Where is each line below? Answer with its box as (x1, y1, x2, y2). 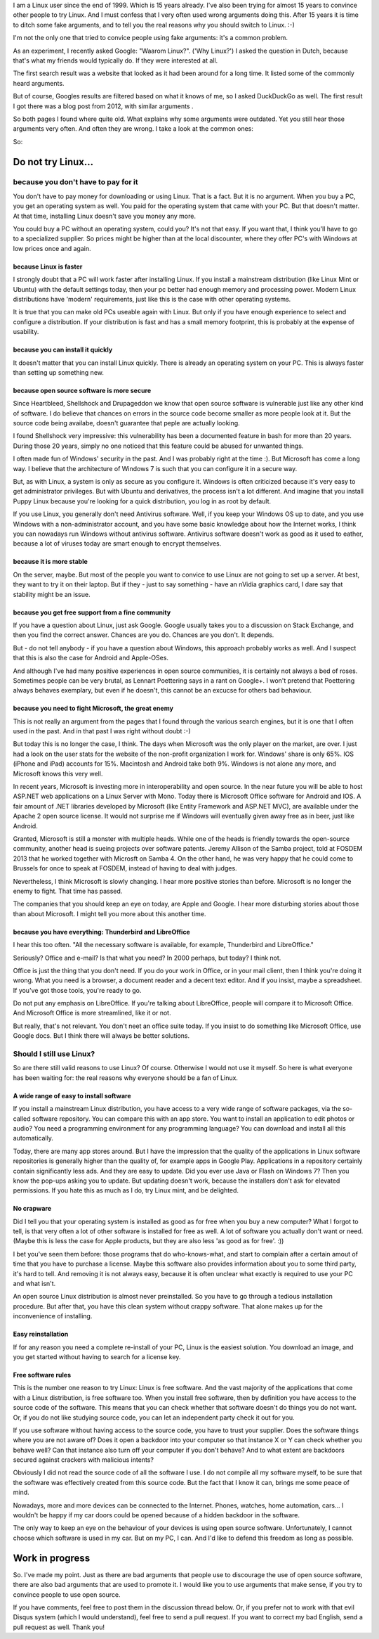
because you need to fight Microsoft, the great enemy (13, 704, 173, 713)
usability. (13, 328, 39, 336)
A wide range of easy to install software (13, 1091, 131, 1100)
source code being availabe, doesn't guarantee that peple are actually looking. (13, 419, 240, 428)
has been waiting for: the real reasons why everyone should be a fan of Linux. (13, 1073, 239, 1082)
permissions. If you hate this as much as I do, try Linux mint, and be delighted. (13, 1186, 239, 1195)
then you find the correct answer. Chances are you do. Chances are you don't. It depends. (13, 631, 274, 639)
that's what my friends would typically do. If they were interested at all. (13, 56, 218, 65)
